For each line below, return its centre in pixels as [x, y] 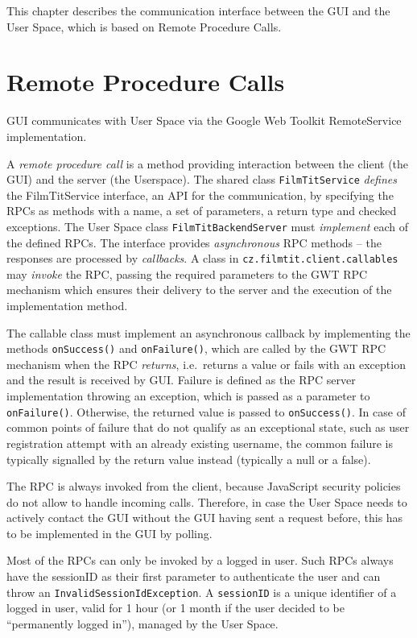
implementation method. [67, 306]
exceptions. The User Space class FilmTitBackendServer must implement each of [207, 226]
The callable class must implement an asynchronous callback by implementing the [208, 332]
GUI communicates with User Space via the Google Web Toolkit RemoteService [204, 120]
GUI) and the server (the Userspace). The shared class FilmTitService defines [202, 179]
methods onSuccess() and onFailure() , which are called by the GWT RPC [196, 348]
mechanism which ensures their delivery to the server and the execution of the [199, 290]
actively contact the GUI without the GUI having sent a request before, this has [205, 518]
